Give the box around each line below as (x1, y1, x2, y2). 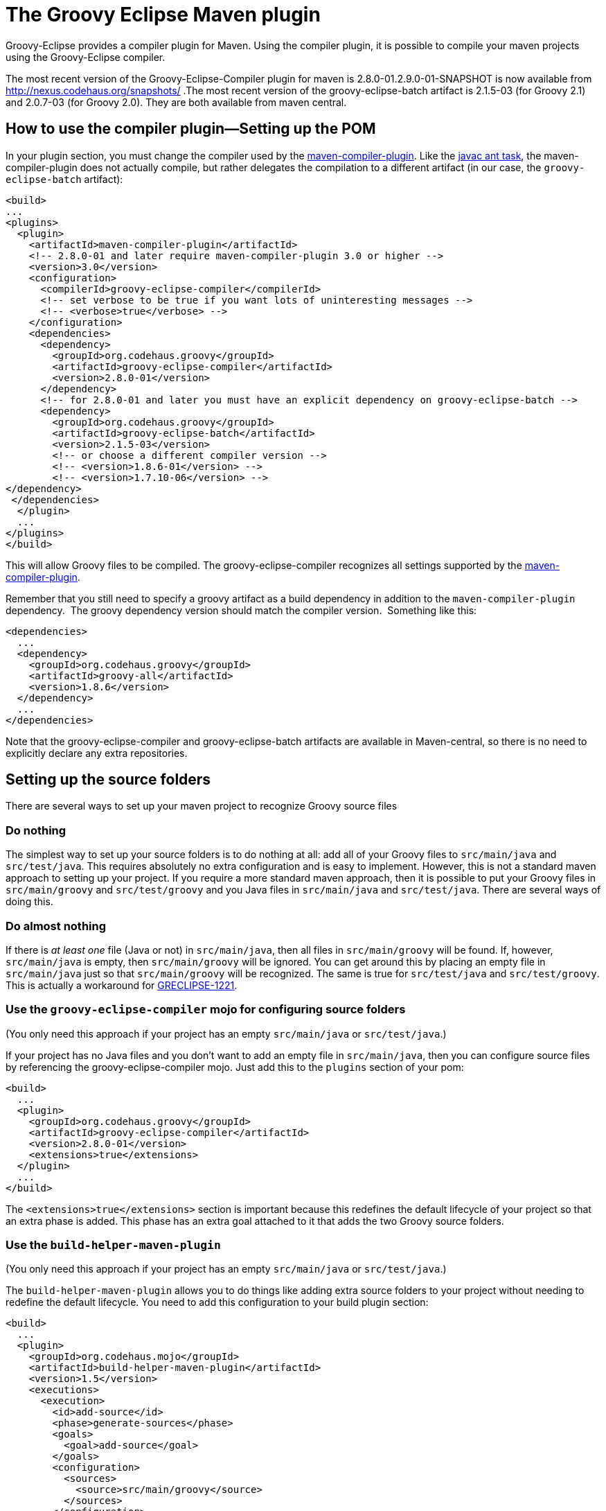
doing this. (6, 896, 53, 908)
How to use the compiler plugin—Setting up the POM (6, 120, 376, 138)
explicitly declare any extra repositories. (6, 746, 188, 759)
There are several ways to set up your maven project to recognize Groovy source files (6, 800, 398, 812)
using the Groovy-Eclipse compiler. (6, 51, 166, 63)
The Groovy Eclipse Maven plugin (6, 3, 321, 26)
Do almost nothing (6, 918, 107, 933)
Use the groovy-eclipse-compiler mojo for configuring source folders (6, 1002, 406, 1017)
